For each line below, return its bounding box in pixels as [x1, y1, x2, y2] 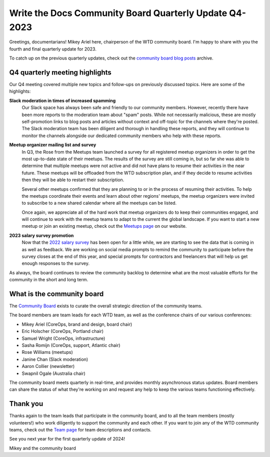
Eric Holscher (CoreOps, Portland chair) [21, 328, 104, 334]
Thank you [9, 399, 43, 408]
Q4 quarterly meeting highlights [9, 68, 112, 77]
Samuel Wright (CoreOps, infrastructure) [21, 335, 105, 341]
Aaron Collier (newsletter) [21, 363, 75, 369]
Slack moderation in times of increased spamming [9, 98, 116, 104]
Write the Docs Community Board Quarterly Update [9, 8, 227, 19]
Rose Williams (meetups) [21, 349, 73, 355]
